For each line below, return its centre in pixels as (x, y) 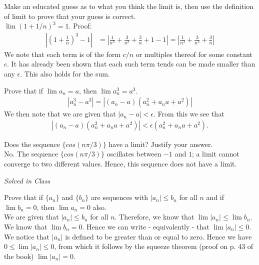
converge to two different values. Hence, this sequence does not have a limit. (120, 164)
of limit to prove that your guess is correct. (70, 16)
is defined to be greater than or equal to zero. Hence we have (158, 236)
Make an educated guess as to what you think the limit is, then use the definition (129, 6)
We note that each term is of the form (62, 54)
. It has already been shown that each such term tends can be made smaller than (131, 64)
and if (215, 197)
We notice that (27, 236)
